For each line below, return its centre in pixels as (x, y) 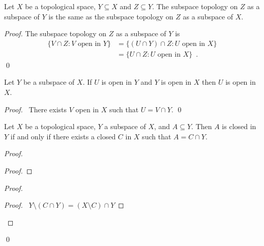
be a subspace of (49, 82)
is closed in (239, 126)
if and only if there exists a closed (63, 136)
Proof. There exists (36, 109)
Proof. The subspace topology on (55, 33)
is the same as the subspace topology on (111, 16)
